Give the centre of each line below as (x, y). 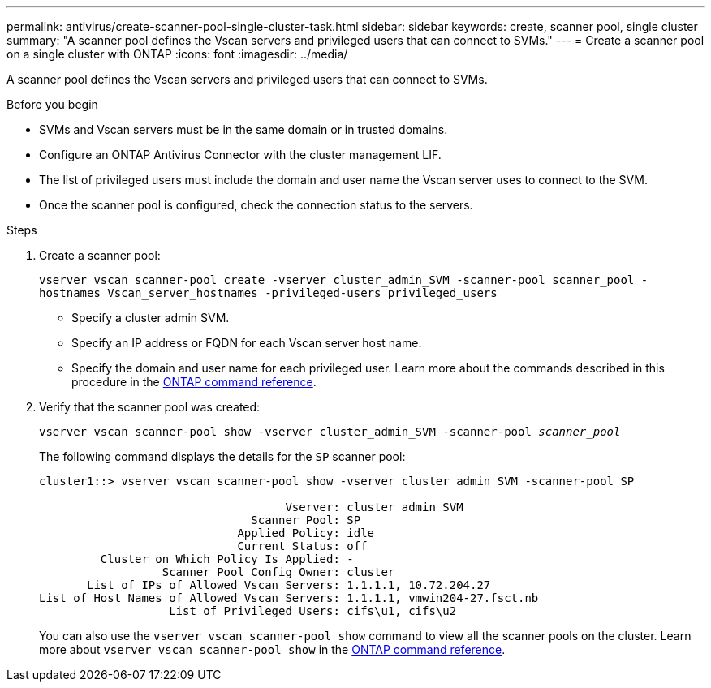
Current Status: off (302, 546)
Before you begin (52, 104)
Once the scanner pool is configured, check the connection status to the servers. (256, 205)
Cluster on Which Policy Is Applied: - (227, 559)
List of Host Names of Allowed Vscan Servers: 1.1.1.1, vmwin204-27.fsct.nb (289, 598)
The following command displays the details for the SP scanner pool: (222, 456)
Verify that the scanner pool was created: (150, 407)
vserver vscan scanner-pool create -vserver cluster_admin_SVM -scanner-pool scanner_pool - (344, 280)
